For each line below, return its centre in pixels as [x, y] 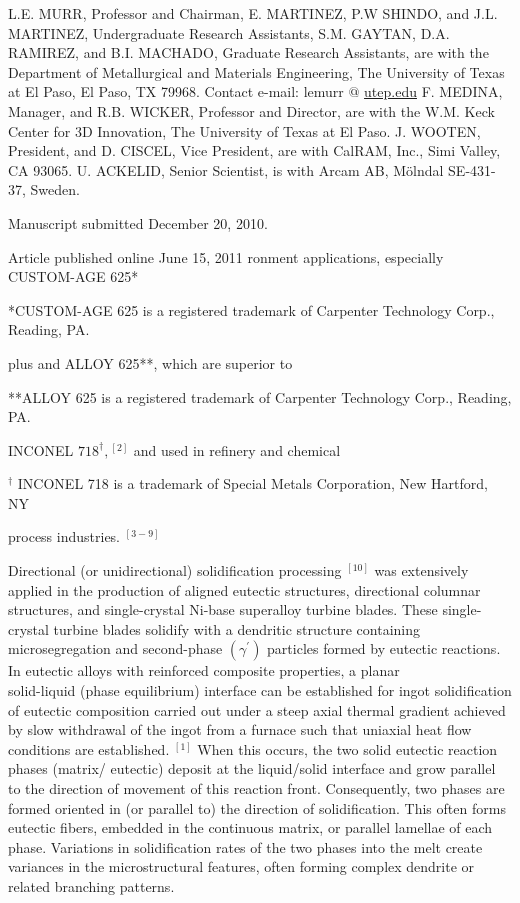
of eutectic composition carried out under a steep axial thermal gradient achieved [257, 709]
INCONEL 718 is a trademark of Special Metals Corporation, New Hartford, [252, 483]
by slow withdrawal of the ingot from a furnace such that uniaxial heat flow [240, 729]
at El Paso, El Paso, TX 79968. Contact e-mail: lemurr [176, 91]
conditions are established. [89, 748]
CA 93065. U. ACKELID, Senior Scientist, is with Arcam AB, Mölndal [226, 169]
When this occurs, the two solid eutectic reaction [347, 748]
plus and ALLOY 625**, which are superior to [150, 362]
